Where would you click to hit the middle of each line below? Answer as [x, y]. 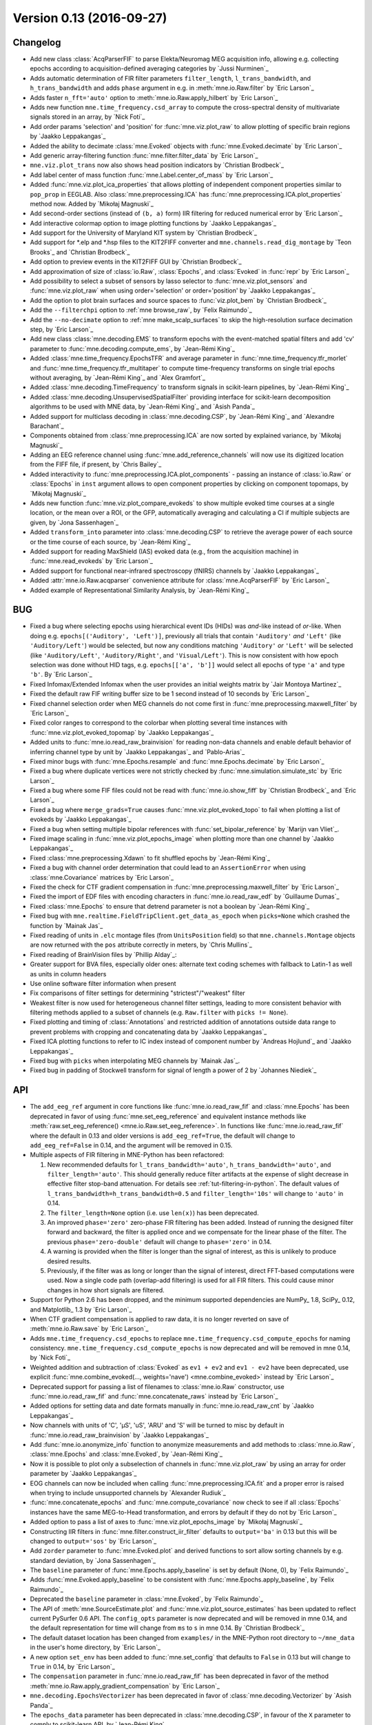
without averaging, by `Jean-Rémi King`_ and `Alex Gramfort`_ [118, 377]
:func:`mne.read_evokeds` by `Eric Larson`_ [91, 561]
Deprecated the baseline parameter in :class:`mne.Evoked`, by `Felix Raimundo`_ [147, 1599]
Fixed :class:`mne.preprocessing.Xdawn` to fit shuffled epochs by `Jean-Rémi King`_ [150, 858]
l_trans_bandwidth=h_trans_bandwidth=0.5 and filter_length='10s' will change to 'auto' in [195, 1193]
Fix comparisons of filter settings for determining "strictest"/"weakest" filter [138, 993]
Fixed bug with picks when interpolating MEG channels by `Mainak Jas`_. [135, 1061]
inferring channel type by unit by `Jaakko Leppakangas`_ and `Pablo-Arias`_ [137, 751]
